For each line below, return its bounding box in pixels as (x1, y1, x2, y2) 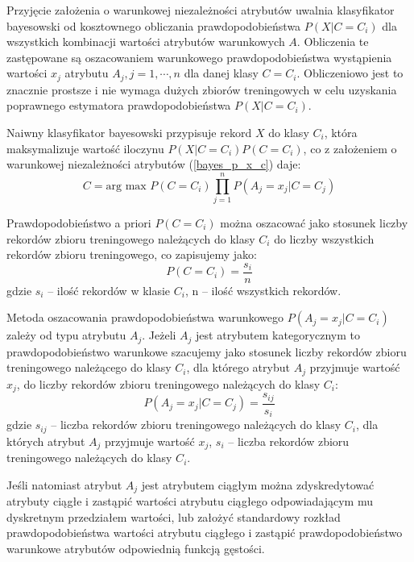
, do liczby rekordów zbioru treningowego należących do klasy (16, 375, 321, 392)
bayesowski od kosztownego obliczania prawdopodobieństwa (6, 17, 301, 34)
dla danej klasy (184, 65, 259, 81)
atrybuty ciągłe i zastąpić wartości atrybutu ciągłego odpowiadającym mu (6, 493, 373, 510)
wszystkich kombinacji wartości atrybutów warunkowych (6, 33, 285, 50)
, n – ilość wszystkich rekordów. (184, 281, 342, 298)
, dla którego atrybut (186, 359, 290, 376)
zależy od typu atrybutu (6, 327, 126, 343)
